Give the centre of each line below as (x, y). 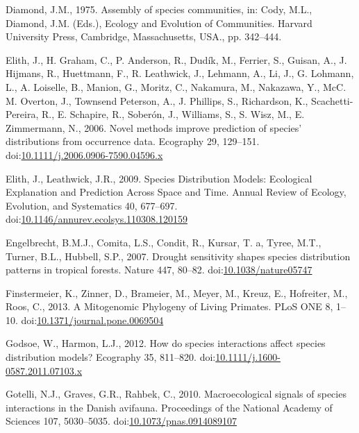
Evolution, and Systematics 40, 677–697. (92, 205)
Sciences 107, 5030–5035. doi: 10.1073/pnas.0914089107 (122, 421)
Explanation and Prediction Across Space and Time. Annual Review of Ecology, (176, 192)
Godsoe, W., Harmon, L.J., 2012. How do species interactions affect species (166, 343)
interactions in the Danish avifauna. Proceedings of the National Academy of (169, 407)
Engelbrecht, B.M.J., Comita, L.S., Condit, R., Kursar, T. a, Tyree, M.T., (164, 242)
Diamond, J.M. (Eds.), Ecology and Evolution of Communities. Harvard (159, 23)
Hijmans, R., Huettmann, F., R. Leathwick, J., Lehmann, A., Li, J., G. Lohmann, (180, 73)
